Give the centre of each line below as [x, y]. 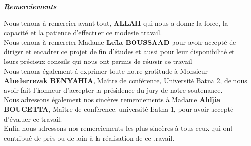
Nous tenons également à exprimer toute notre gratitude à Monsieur [106, 71]
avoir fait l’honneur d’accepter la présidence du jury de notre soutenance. [113, 90]
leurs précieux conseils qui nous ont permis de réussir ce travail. [99, 61]
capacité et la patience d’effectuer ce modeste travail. [83, 32]
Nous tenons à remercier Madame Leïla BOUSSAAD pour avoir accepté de [120, 42]
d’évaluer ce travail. [33, 118]
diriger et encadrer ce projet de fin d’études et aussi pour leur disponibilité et [119, 52]
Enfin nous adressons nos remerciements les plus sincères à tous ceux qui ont [118, 128]
